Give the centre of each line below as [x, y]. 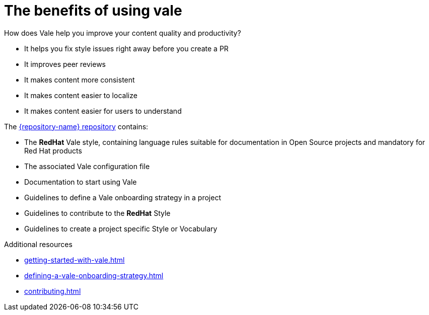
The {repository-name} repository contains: [76, 126]
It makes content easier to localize [81, 95]
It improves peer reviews [65, 64]
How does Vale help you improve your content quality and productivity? [123, 33]
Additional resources [38, 244]
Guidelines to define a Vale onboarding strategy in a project [123, 197]
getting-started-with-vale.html [75, 260]
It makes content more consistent [80, 80]
